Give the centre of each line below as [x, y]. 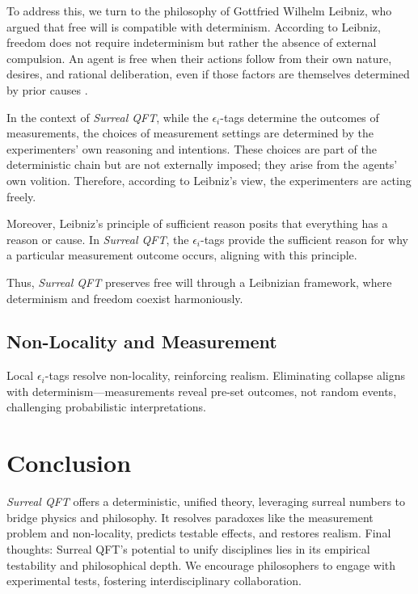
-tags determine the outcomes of [300, 117]
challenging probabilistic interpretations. [106, 407]
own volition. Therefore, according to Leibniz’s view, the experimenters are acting [209, 180]
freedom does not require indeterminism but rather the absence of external [192, 42]
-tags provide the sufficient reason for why [305, 239]
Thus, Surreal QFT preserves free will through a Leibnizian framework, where [199, 282]
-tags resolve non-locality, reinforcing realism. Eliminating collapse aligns [225, 375]
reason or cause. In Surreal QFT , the [98, 239]
